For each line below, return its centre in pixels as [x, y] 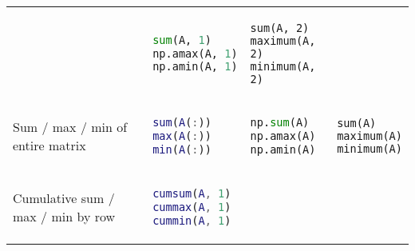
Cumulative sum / [64, 198]
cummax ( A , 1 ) [192, 207]
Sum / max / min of [70, 127]
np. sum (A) [280, 122]
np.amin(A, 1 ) [195, 67]
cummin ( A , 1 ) [192, 220]
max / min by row [64, 217]
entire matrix [49, 145]
